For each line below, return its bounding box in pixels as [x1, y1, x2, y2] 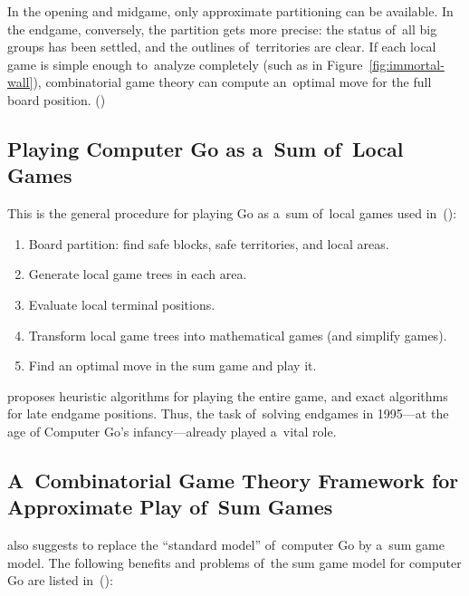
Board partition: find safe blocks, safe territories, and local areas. [28, 234, 389, 253]
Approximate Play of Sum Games [7, 493, 333, 521]
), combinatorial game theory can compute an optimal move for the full [33, 72, 432, 91]
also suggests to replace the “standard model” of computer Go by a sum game [7, 535, 445, 554]
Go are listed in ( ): [7, 571, 113, 590]
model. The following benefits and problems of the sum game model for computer [7, 553, 462, 572]
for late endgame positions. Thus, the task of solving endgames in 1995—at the [7, 404, 449, 423]
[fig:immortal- [368, 54, 445, 73]
